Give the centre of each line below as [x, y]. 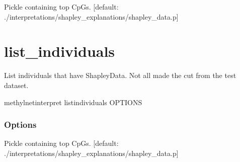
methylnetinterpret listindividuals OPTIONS [73, 102]
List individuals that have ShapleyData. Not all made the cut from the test [120, 75]
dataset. [16, 85]
